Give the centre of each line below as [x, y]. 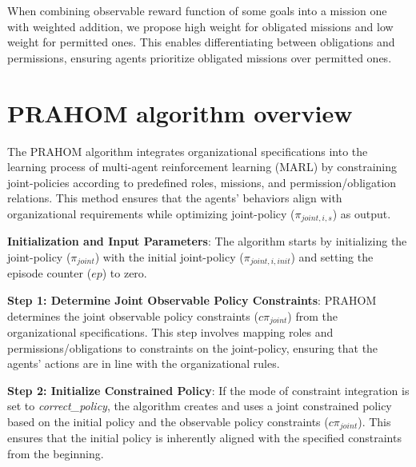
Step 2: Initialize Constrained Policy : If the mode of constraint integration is [208, 390]
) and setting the [332, 256]
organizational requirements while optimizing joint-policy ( [151, 213]
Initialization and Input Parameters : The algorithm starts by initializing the [207, 241]
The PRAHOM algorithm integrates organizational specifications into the [188, 151]
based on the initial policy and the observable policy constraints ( [168, 421]
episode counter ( [50, 273]
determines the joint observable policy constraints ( [133, 315]
